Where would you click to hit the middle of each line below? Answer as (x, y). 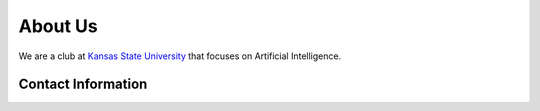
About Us (58, 26)
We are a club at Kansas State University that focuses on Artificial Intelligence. (180, 56)
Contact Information (83, 84)
